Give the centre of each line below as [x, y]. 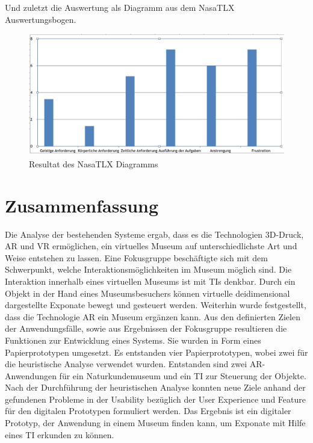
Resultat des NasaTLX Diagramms [94, 163]
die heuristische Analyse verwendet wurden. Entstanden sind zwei [126, 364]
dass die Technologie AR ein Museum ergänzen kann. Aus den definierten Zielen [153, 316]
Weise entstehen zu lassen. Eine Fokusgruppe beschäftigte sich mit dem [136, 257]
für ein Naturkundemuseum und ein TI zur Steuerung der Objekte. [183, 375]
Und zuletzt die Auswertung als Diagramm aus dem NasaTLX [120, 7]
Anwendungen [31, 375]
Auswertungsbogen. [41, 19]
